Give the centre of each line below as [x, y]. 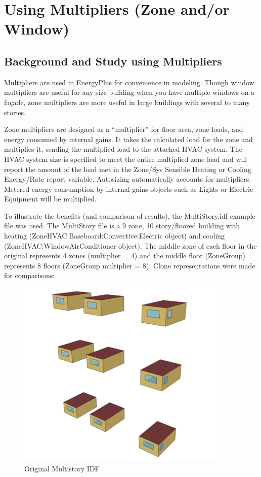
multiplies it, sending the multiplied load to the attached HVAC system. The [123, 149]
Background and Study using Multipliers [113, 61]
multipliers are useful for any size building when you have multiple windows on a [129, 92]
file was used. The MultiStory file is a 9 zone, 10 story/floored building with [122, 226]
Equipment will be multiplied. [51, 199]
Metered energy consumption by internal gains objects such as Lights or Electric [129, 189]
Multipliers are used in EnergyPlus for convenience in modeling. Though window [129, 82]
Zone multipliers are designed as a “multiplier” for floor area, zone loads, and [124, 129]
